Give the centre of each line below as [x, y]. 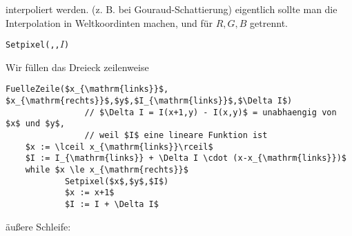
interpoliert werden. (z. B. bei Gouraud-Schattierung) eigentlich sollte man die [172, 9]
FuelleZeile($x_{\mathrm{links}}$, [87, 89]
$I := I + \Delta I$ [111, 204]
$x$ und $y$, [35, 124]
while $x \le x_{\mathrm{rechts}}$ [107, 170]
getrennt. [269, 22]
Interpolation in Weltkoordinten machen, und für [109, 22]
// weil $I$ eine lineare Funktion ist [176, 136]
